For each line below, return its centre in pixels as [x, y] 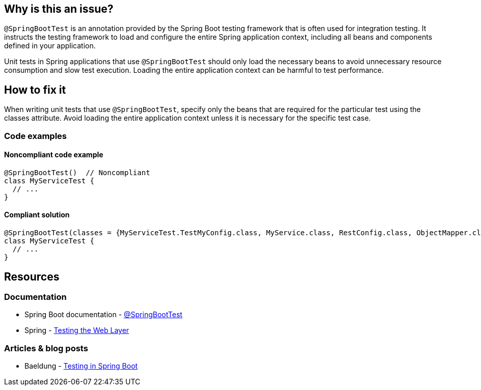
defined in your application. [50, 46]
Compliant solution [37, 215]
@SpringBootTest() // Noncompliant [77, 172]
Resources [32, 276]
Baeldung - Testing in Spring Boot [81, 366]
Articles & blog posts [46, 348]
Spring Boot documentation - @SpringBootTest [103, 315]
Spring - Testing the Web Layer [77, 330]
